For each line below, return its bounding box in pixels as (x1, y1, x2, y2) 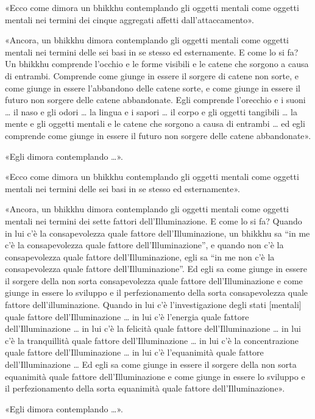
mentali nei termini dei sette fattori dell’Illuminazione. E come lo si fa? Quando (5, 214, 302, 227)
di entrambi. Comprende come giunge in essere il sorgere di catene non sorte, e (5, 69, 299, 82)
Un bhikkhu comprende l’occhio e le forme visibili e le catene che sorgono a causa (5, 57, 309, 70)
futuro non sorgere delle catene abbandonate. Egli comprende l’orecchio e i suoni (5, 93, 306, 106)
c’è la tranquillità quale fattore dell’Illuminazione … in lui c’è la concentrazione (5, 334, 299, 346)
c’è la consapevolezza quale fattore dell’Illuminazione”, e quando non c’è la (5, 238, 284, 251)
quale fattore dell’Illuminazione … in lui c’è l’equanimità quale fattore (5, 346, 264, 359)
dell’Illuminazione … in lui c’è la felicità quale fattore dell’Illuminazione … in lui (5, 322, 301, 335)
